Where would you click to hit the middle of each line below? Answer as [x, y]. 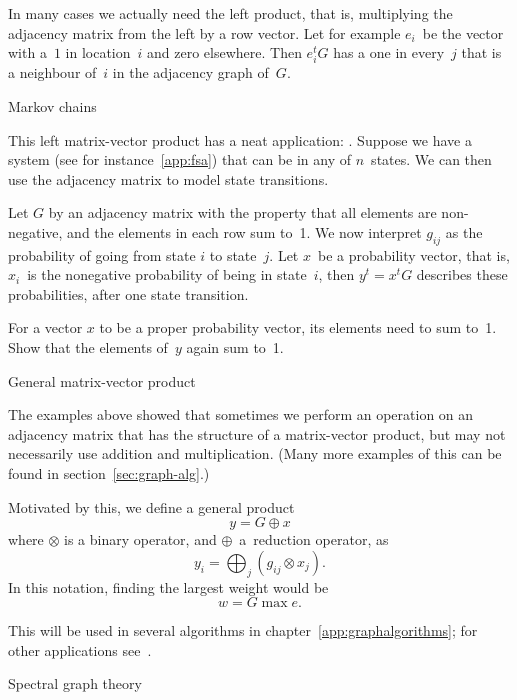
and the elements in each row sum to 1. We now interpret [244, 231]
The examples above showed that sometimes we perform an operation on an [241, 414]
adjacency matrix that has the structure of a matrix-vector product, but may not [257, 433]
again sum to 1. [235, 347]
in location [98, 52]
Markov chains [52, 105]
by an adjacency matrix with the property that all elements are [242, 212]
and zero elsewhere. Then [224, 52]
